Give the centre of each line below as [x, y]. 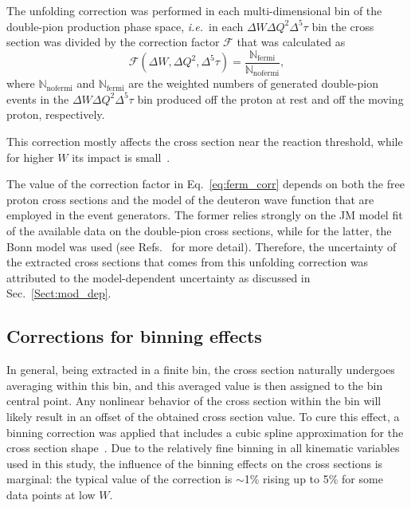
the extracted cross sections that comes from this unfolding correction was [188, 262]
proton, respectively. [56, 114]
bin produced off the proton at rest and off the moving [270, 98]
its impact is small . [121, 157]
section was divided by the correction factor [113, 42]
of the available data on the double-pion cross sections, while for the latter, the [199, 231]
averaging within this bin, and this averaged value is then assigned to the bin [195, 385]
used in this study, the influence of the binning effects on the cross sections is [195, 463]
